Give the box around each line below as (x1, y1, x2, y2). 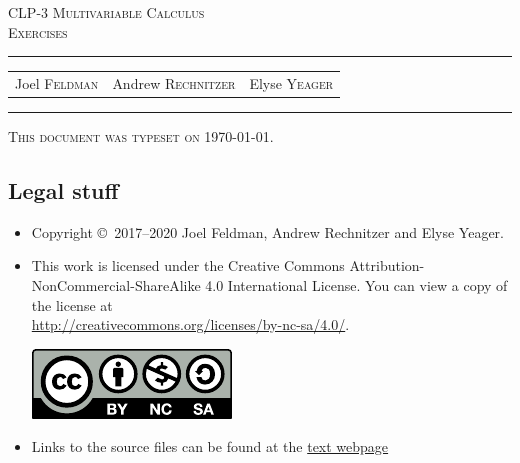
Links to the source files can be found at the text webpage (31, 436, 389, 457)
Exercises (8, 21, 68, 42)
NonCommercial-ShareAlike (31, 275, 201, 296)
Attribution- (349, 255, 425, 276)
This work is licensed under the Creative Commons (31, 255, 345, 276)
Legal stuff (8, 175, 119, 206)
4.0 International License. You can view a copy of (205, 275, 508, 296)
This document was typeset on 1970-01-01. (8, 126, 274, 147)
